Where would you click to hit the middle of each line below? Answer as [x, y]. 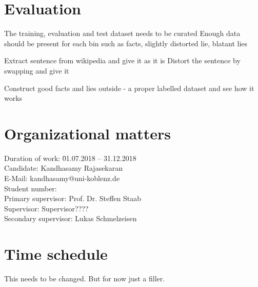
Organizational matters [87, 133]
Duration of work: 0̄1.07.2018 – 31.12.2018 [70, 158]
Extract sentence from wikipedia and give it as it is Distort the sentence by [122, 60]
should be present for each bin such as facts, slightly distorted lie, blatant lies [126, 43]
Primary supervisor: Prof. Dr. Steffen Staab [73, 198]
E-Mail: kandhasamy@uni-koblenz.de [62, 178]
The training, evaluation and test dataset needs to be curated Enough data [122, 33]
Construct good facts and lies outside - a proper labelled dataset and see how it [129, 88]
